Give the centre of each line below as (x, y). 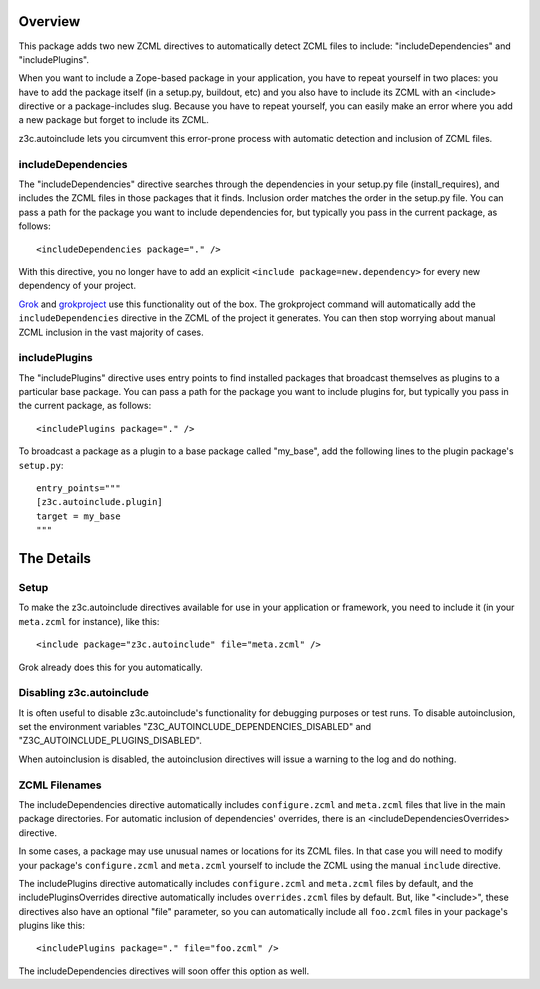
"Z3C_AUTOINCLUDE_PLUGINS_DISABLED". (110, 741)
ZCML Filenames (60, 785)
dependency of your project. (77, 286)
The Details (55, 558)
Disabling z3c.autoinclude (83, 693)
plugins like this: (51, 926)
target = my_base (78, 516)
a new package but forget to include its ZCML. (114, 120)
